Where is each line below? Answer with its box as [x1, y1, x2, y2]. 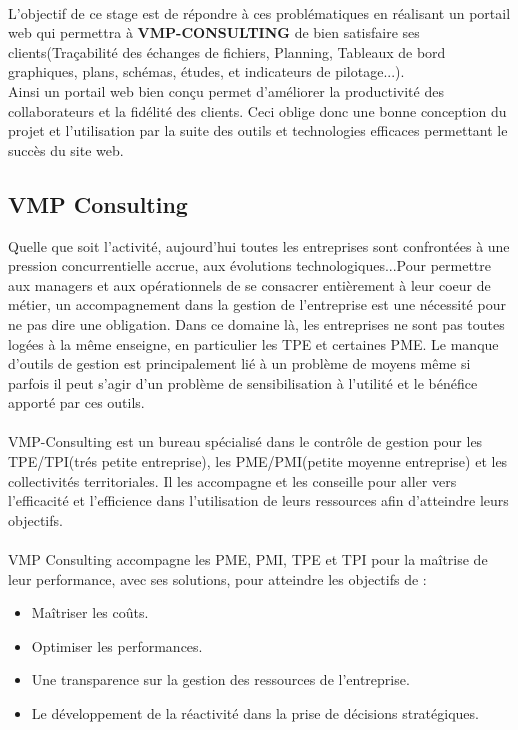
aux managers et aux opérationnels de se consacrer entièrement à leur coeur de [8, 274, 491, 295]
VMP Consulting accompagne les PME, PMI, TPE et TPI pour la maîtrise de [8, 549, 488, 570]
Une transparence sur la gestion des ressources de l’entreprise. [31, 669, 410, 690]
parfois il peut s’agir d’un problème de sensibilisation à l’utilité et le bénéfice [8, 372, 478, 393]
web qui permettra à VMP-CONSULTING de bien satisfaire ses [8, 22, 420, 43]
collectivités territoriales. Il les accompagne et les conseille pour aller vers [8, 470, 457, 491]
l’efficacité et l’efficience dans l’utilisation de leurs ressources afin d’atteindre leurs [8, 490, 509, 511]
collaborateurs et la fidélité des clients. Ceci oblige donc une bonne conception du [8, 100, 507, 121]
